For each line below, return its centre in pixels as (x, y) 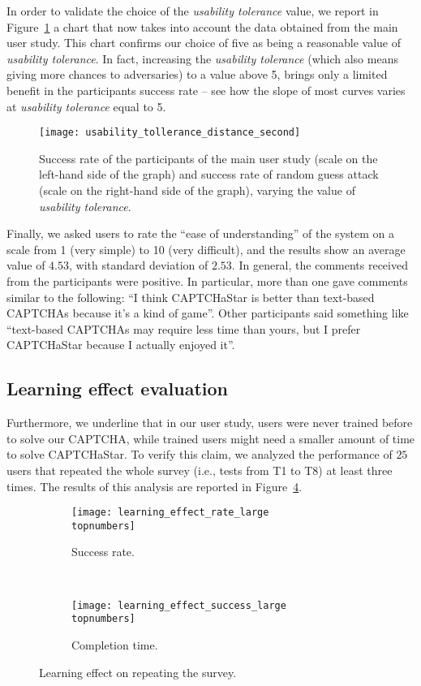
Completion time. (115, 644)
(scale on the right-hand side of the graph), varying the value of (197, 190)
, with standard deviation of (139, 265)
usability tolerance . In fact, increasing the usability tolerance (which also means (202, 58)
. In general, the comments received (320, 265)
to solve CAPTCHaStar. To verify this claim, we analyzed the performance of (200, 454)
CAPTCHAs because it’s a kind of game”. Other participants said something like (208, 313)
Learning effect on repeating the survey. (138, 672)
